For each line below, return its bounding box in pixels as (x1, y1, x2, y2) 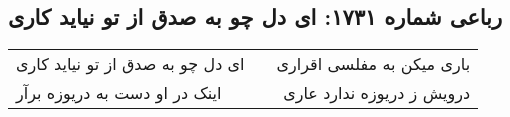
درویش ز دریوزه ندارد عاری (283, 81, 471, 105)
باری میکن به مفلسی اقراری (276, 52, 471, 76)
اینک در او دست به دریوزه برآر (16, 81, 222, 105)
